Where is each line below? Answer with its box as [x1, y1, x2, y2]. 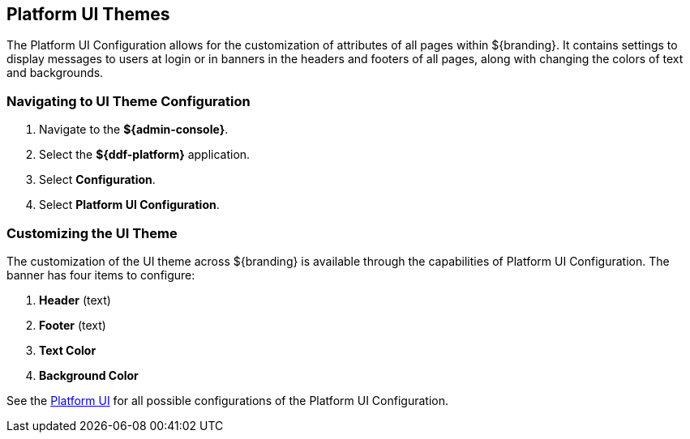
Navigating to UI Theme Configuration [6, 92, 251, 109]
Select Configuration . [39, 173, 156, 187]
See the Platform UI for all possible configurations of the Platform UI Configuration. [6, 393, 448, 407]
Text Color [39, 343, 96, 357]
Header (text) [39, 292, 111, 307]
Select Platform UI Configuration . [39, 198, 220, 212]
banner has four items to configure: [6, 267, 195, 282]
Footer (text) [39, 318, 106, 332]
